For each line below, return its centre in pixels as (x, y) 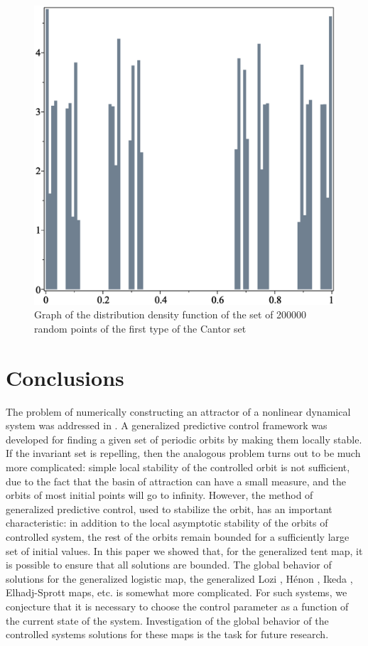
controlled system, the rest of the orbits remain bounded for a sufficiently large (178, 536)
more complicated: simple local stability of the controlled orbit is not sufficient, (178, 467)
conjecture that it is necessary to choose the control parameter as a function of (177, 606)
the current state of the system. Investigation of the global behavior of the (167, 620)
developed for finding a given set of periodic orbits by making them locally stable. (184, 439)
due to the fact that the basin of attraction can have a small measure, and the (176, 481)
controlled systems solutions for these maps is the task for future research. (167, 634)
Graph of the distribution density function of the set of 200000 (171, 314)
